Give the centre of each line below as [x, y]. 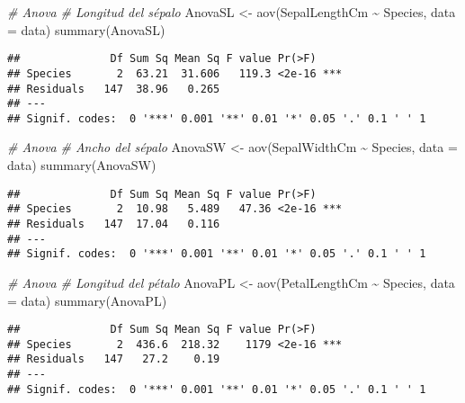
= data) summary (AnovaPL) [87, 300]
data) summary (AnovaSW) [82, 165]
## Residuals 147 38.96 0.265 [114, 89]
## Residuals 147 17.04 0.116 [114, 224]
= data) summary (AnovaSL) [86, 29]
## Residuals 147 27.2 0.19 [114, 359]
